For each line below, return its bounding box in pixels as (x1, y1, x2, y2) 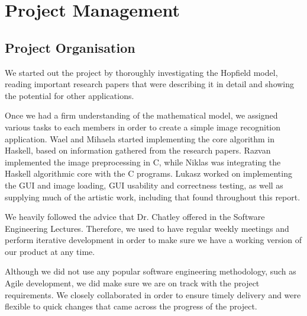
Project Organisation (5, 38, 135, 56)
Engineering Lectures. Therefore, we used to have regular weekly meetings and (5, 222, 289, 234)
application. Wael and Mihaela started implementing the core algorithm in (5, 132, 275, 145)
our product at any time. (5, 245, 95, 257)
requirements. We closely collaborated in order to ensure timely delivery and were (5, 288, 301, 301)
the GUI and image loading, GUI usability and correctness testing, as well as (5, 178, 283, 191)
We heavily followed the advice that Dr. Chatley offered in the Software (5, 210, 265, 223)
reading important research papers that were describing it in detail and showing (5, 78, 295, 90)
